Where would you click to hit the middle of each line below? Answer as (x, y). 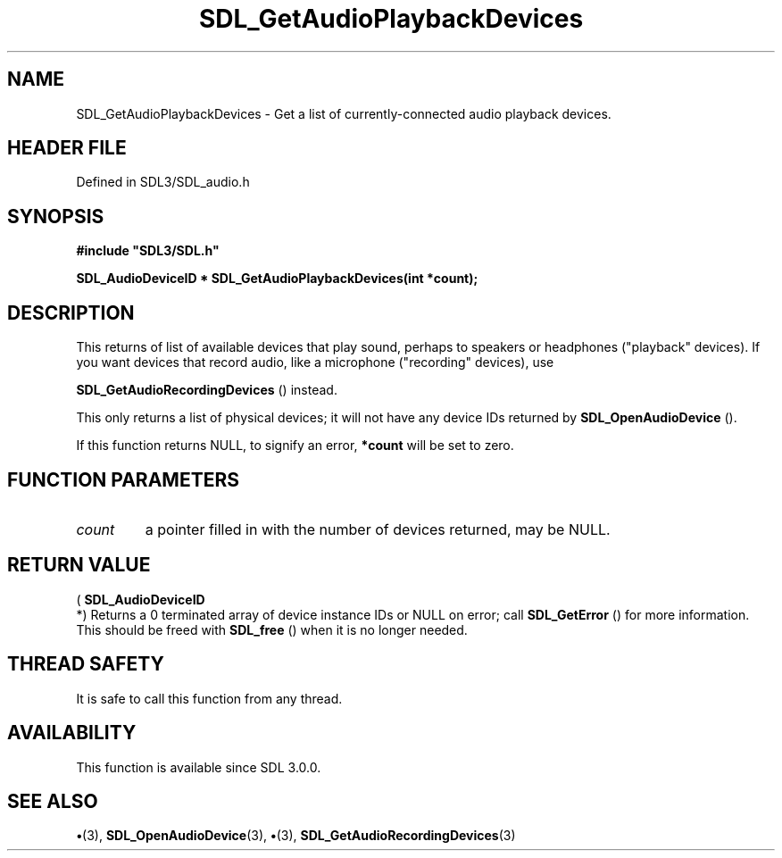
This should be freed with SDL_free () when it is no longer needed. (272, 629)
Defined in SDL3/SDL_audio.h (163, 182)
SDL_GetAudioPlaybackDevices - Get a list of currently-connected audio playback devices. (344, 113)
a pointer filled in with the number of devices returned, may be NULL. (378, 529)
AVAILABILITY (72, 733)
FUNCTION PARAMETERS (123, 479)
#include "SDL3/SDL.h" (148, 251)
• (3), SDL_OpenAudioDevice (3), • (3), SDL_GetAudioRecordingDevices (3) (296, 836)
